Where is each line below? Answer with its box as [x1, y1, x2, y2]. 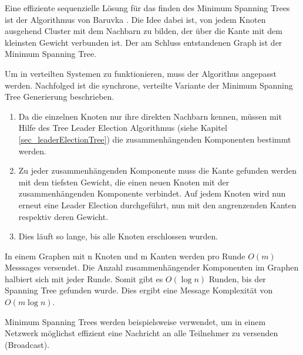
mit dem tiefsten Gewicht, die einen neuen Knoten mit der [18, 175, 230, 188]
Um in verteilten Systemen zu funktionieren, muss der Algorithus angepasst [5, 67, 277, 79]
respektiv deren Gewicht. [18, 210, 109, 222]
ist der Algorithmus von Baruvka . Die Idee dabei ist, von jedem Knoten [5, 13, 266, 25]
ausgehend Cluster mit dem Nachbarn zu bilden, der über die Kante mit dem [5, 25, 282, 37]
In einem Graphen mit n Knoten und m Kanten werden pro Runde [5, 249, 245, 262]
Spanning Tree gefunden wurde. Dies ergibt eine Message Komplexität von [5, 284, 273, 296]
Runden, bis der [208, 272, 266, 285]
